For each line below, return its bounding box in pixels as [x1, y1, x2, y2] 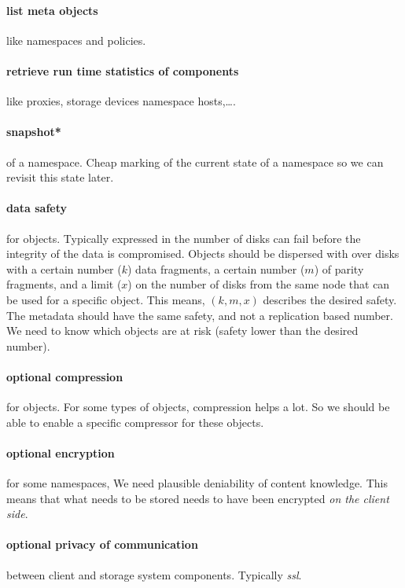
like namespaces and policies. [6, 31, 146, 48]
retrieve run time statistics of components [6, 62, 239, 79]
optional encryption [6, 444, 115, 461]
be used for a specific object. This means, [6, 291, 205, 307]
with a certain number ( [6, 260, 122, 277]
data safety [6, 200, 67, 216]
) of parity [314, 260, 364, 277]
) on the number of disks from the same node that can [127, 276, 390, 292]
